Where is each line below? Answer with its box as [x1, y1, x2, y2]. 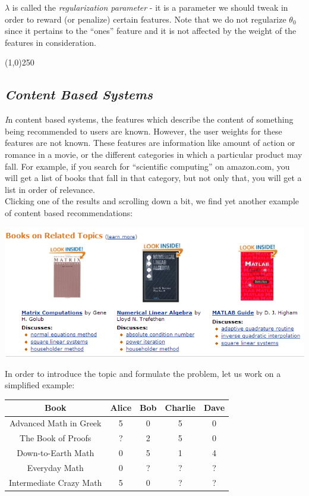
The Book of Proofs [20, 432, 92, 444]
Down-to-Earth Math [17, 446, 94, 458]
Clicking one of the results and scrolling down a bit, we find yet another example [5, 195, 299, 207]
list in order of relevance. [5, 183, 95, 195]
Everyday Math [27, 461, 84, 473]
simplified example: [5, 379, 75, 391]
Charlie [165, 401, 196, 414]
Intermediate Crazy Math [9, 476, 102, 488]
